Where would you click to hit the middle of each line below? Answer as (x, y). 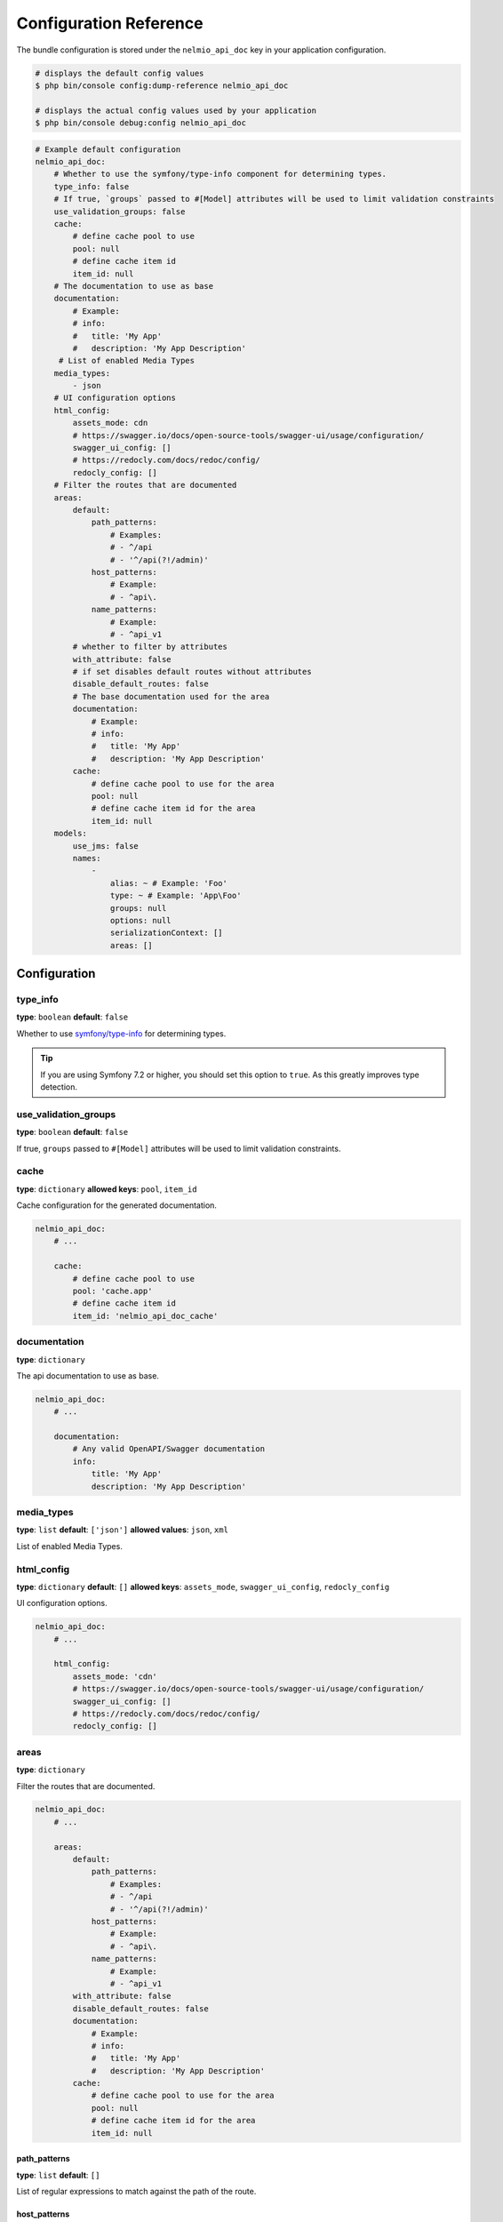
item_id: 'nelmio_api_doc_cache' (145, 1316)
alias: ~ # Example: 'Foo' (169, 883)
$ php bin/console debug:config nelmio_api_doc (140, 123)
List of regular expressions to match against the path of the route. (136, 2192)
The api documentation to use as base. (88, 1375)
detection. (59, 1087)
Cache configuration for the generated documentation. (117, 1205)
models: (71, 834)
